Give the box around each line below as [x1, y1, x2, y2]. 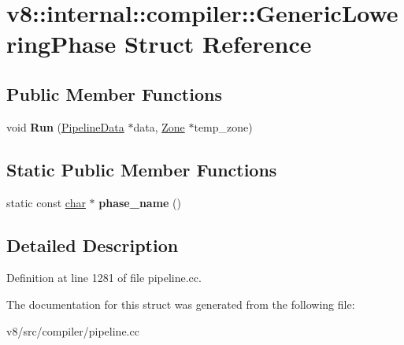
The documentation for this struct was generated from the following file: [6, 295, 355, 312]
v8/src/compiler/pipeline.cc [6, 322, 139, 339]
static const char [6, 194, 86, 210]
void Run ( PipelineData [6, 118, 124, 135]
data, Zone [133, 118, 185, 135]
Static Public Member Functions [6, 157, 277, 181]
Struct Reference [124, 28, 312, 60]
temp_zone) [194, 118, 253, 135]
